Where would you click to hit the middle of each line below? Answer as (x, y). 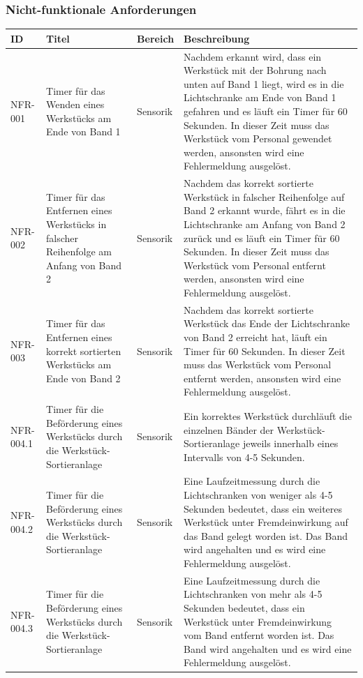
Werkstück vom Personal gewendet (258, 138)
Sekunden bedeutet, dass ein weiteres (263, 508)
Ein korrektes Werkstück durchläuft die (268, 415)
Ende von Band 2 (83, 378)
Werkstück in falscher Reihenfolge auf (264, 196)
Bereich (156, 38)
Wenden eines (75, 104)
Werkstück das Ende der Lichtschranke (267, 323)
